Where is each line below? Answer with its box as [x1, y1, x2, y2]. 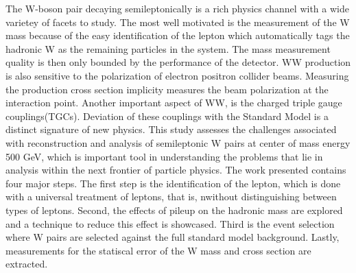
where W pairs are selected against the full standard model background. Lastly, [5, 230, 340, 244]
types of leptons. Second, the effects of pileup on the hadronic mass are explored [5, 202, 343, 217]
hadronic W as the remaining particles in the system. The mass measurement [5, 41, 331, 56]
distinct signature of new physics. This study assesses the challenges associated [5, 122, 337, 136]
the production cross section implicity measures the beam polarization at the [5, 82, 329, 96]
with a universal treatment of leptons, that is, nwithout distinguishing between [5, 189, 337, 204]
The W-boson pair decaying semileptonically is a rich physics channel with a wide [5, 1, 349, 15]
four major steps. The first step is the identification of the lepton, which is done [5, 176, 341, 190]
